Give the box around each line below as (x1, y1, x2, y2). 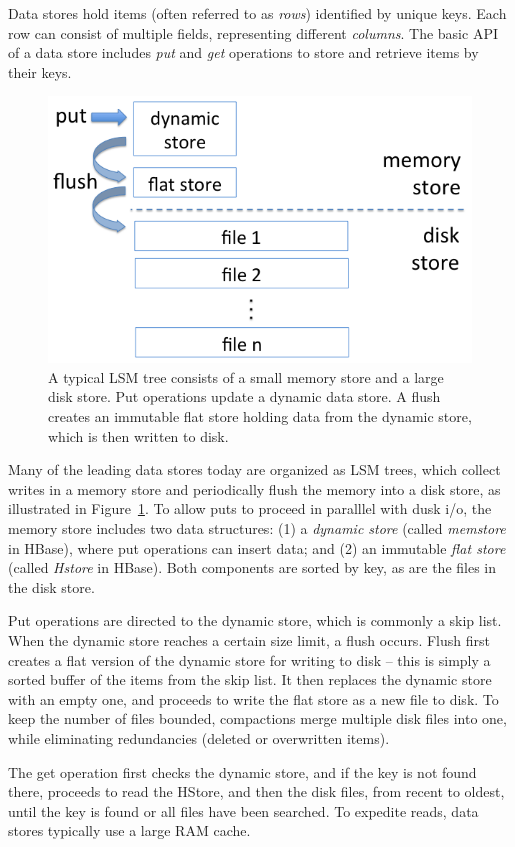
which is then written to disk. (48, 425, 229, 446)
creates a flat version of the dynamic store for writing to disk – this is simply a (8, 649, 491, 670)
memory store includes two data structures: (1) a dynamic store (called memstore (8, 518, 506, 538)
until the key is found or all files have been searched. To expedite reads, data (8, 800, 479, 821)
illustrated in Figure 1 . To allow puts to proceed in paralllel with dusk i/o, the (8, 498, 492, 519)
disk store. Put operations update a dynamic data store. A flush (48, 386, 441, 407)
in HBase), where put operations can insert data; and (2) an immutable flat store (8, 537, 506, 558)
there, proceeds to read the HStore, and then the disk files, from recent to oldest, (8, 781, 505, 802)
